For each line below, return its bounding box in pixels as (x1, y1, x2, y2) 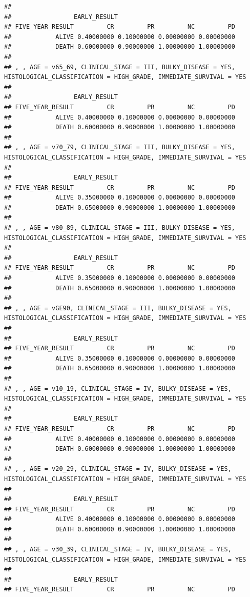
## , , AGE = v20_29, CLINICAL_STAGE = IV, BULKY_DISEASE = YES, (4, 465, 232, 473)
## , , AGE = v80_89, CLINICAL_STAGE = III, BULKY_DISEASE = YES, (4, 224, 236, 232)
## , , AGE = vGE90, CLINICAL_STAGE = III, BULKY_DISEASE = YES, (4, 304, 232, 312)
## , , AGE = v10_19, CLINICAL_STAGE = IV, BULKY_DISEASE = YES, (4, 385, 232, 392)
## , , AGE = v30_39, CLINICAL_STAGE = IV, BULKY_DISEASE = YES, (4, 546, 232, 553)
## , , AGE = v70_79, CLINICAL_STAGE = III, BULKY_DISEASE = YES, (4, 144, 236, 151)
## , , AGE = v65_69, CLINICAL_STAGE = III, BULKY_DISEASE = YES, (4, 63, 236, 71)
